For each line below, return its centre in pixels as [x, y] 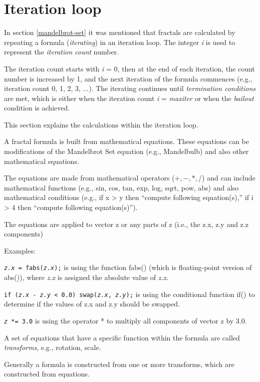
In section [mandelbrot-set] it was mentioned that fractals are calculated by [120, 32]
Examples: [20, 250]
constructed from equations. [47, 374]
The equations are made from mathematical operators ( [89, 178]
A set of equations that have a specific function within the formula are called [122, 337]
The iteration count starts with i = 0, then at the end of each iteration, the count [129, 68]
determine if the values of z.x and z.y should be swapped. [92, 304]
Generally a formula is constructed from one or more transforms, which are [119, 364]
